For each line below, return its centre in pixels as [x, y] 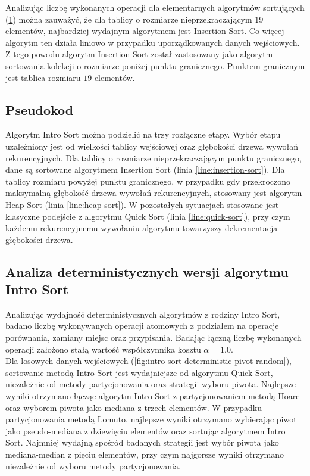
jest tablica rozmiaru [43, 77]
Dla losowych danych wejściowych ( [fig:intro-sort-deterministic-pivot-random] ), [148, 361]
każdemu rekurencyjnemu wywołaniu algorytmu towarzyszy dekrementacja [142, 228]
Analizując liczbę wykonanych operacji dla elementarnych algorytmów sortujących [155, 7]
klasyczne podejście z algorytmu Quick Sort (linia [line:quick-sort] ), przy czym [148, 216]
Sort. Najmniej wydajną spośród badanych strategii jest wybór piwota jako [142, 442]
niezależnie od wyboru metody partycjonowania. [93, 466]
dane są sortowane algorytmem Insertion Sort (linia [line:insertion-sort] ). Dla [145, 169]
